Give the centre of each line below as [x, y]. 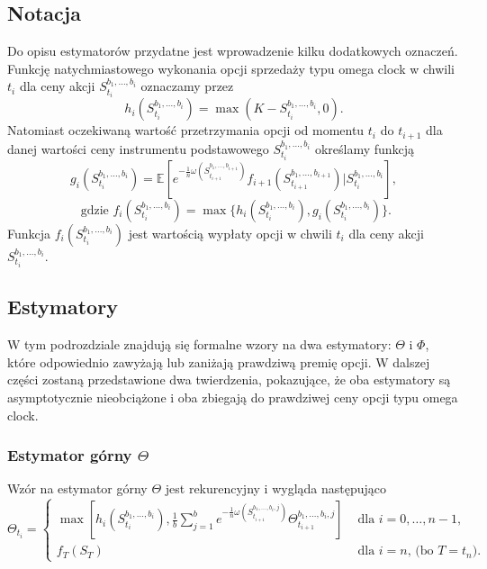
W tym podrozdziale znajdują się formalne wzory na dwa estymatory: [199, 344]
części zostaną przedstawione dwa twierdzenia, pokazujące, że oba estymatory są [229, 379]
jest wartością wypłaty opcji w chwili [230, 233]
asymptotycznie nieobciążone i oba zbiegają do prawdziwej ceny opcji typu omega [233, 397]
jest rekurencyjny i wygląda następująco [276, 488]
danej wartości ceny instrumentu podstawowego [138, 148]
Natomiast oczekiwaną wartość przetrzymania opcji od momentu [186, 130]
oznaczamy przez [187, 86]
